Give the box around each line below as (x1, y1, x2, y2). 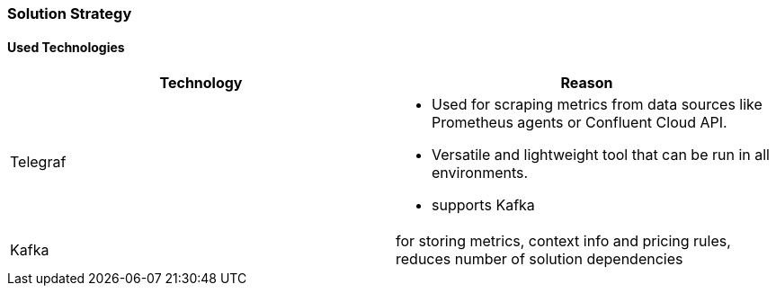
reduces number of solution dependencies (396, 250, 683, 269)
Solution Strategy (7, 4, 132, 22)
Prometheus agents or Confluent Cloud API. (432, 113, 727, 132)
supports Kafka (432, 196, 535, 215)
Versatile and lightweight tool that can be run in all (432, 146, 770, 164)
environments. (432, 164, 529, 182)
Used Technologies (7, 39, 125, 55)
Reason (560, 74, 613, 93)
